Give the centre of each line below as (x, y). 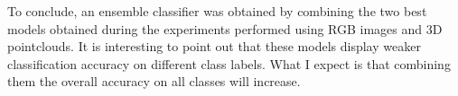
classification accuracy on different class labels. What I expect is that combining (229, 63)
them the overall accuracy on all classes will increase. (154, 81)
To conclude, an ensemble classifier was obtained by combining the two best (217, 11)
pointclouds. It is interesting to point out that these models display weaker (214, 46)
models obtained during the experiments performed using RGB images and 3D (225, 28)
